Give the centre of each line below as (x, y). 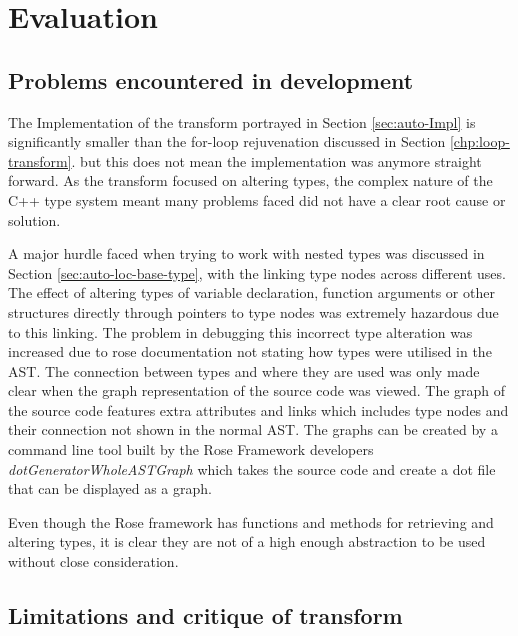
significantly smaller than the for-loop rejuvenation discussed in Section (227, 141)
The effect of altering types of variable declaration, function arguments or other (251, 292)
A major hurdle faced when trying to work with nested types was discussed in (246, 253)
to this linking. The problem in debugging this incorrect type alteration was (240, 331)
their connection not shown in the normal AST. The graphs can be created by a (253, 429)
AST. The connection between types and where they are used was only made (244, 370)
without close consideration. (93, 561)
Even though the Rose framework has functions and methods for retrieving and (251, 521)
